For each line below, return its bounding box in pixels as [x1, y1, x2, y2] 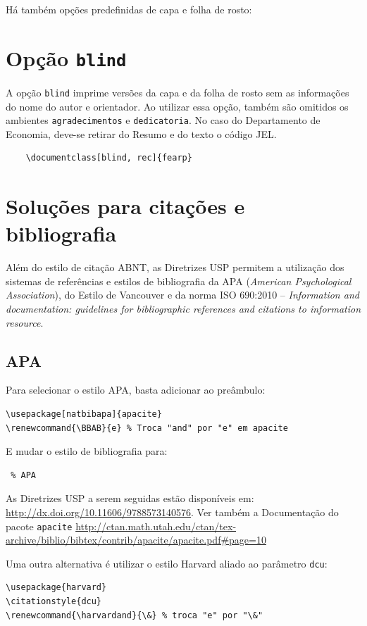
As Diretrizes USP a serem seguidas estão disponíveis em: [6, 491, 254, 506]
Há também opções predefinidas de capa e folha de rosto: [6, 2, 252, 16]
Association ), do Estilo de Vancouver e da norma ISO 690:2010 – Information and [6, 287, 359, 302]
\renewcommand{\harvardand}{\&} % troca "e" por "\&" [6, 610, 263, 620]
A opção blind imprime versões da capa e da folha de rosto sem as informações [6, 84, 349, 99]
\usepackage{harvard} [6, 582, 107, 593]
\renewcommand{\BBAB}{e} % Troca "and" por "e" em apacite [6, 422, 288, 433]
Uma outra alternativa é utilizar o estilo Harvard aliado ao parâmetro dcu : [6, 556, 328, 570]
